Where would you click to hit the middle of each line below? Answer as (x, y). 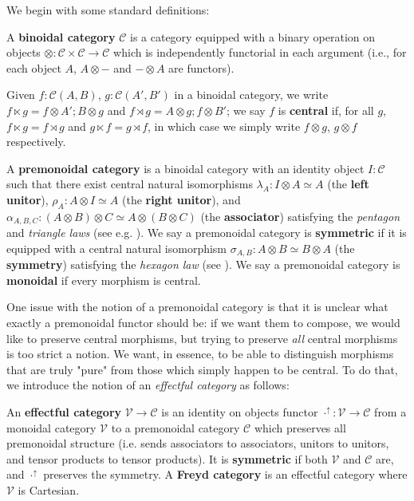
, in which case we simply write (224, 126)
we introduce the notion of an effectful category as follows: (148, 385)
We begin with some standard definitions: (108, 10)
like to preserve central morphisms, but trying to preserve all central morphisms (202, 338)
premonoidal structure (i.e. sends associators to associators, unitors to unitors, (198, 443)
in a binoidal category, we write (251, 95)
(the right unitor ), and (181, 199)
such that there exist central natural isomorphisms (130, 184)
